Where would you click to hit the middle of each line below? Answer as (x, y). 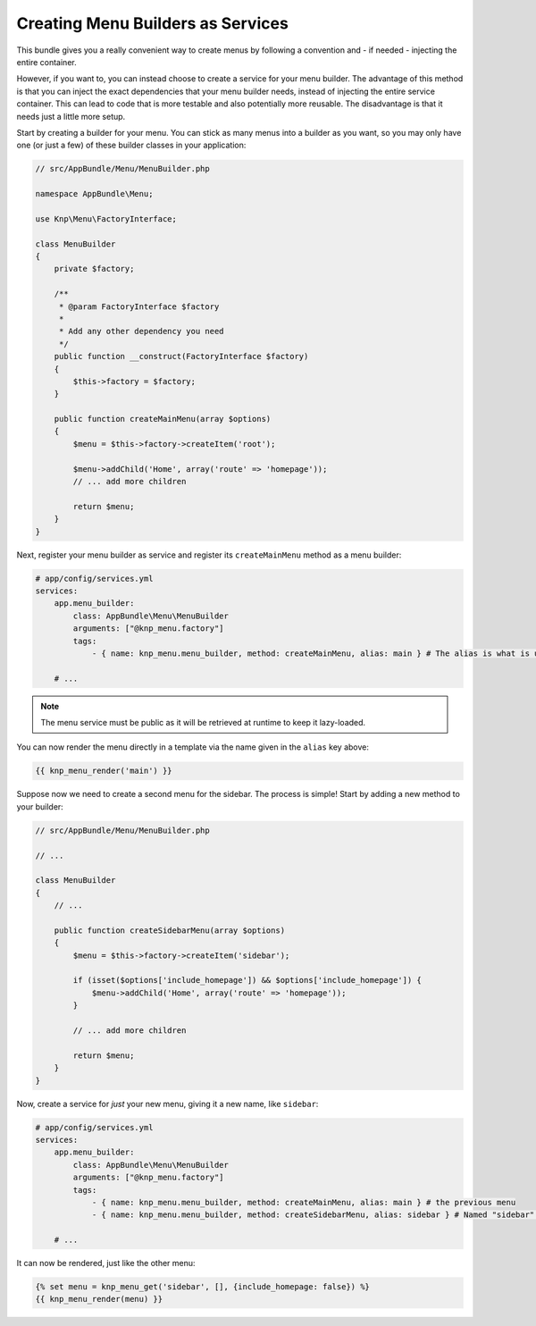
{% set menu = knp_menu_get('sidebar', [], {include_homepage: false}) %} (203, 1287)
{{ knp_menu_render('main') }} (104, 771)
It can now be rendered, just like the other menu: (106, 1263)
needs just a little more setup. (71, 116)
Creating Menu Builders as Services (153, 23)
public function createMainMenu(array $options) (163, 419)
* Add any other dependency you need (141, 331)
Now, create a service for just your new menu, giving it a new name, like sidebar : (167, 1104)
